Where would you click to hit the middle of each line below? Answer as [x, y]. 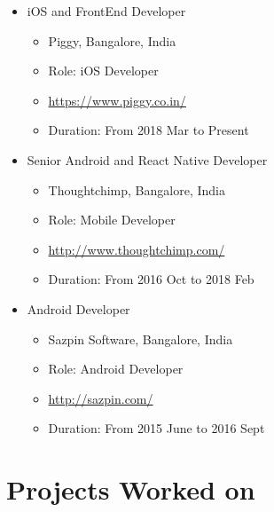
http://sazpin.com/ [101, 398]
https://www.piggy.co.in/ [117, 100]
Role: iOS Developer [103, 71]
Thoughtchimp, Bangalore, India [137, 189]
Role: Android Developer [116, 369]
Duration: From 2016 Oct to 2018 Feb [151, 279]
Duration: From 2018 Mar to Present [149, 130]
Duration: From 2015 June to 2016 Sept [157, 428]
